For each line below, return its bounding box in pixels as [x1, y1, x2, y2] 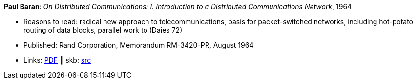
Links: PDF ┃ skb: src [23, 56, 91, 64]
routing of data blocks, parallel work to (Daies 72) [23, 26, 183, 34]
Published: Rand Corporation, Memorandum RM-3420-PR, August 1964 [23, 41, 254, 49]
